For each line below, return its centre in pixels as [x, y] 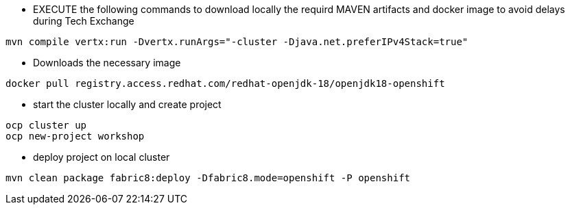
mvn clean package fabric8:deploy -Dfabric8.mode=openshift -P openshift [208, 178]
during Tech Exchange [84, 21]
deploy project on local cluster [102, 157]
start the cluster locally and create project [127, 104]
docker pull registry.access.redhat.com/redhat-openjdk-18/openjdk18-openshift [225, 83]
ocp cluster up [46, 125]
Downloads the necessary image [107, 63]
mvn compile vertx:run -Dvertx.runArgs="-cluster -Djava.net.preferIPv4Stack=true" [237, 42]
